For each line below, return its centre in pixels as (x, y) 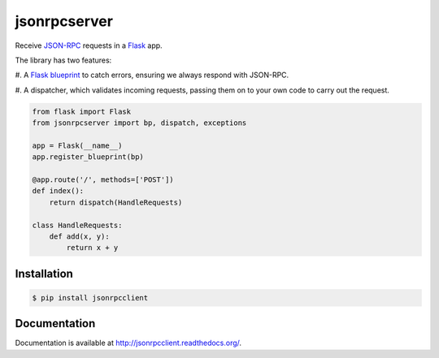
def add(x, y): (79, 237)
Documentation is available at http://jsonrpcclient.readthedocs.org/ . (128, 343)
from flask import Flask (82, 111)
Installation (44, 273)
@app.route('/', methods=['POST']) (103, 180)
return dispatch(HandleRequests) (116, 202)
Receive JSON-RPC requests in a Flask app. (89, 45)
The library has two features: (63, 60)
